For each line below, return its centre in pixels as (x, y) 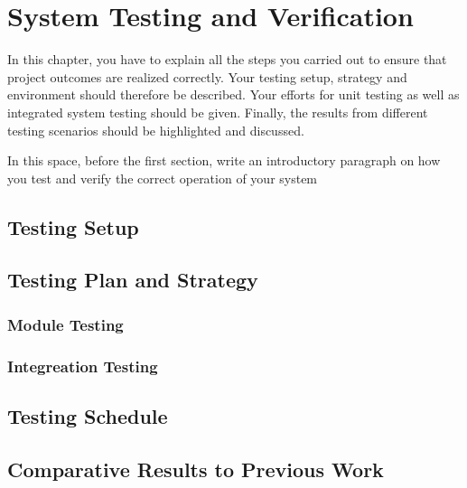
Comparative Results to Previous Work (196, 469)
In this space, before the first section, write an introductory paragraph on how (224, 160)
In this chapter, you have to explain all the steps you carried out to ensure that (227, 59)
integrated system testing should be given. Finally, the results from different (218, 112)
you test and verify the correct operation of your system (163, 178)
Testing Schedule (88, 415)
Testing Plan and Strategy (133, 280)
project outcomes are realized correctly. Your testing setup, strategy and (207, 76)
